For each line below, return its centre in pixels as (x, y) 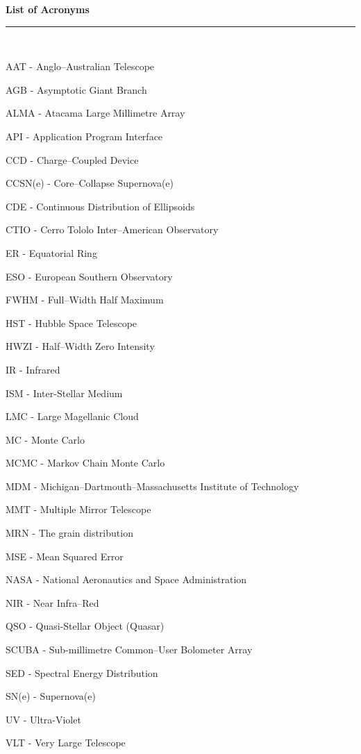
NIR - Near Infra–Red (52, 602)
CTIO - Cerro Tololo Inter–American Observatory (112, 229)
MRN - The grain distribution (69, 533)
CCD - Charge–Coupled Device (72, 159)
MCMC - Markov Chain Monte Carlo (85, 463)
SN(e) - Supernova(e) (51, 696)
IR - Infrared (33, 369)
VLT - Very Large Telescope (66, 743)
